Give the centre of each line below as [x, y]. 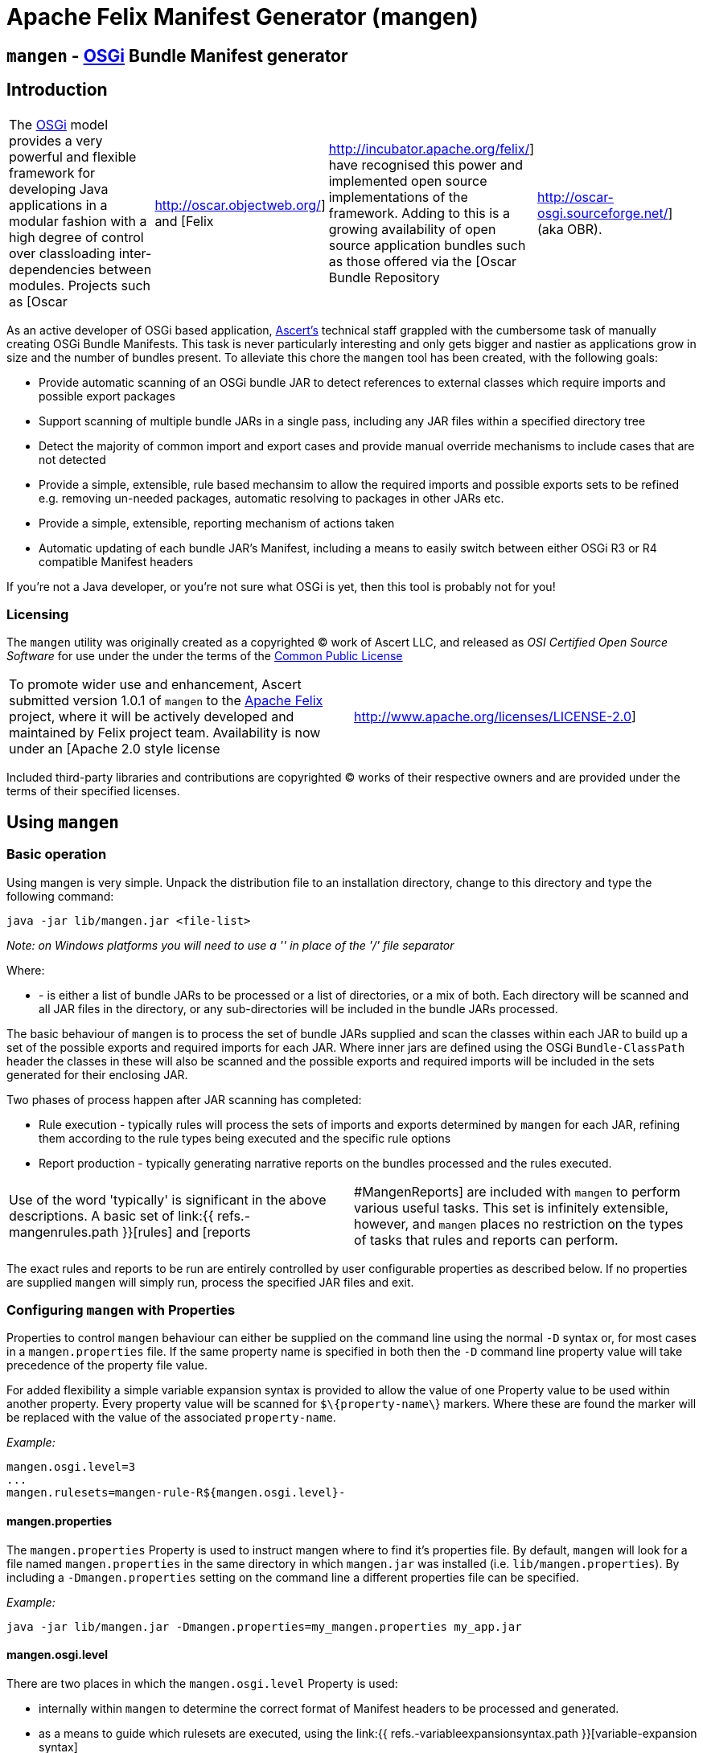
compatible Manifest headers [116, 561]
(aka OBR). [570, 229]
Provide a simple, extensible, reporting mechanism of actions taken [217, 523]
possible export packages [107, 396]
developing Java [59, 189]
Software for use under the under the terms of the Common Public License [205, 656]
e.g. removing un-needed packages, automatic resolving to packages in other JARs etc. [271, 498]
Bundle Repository [384, 277]
